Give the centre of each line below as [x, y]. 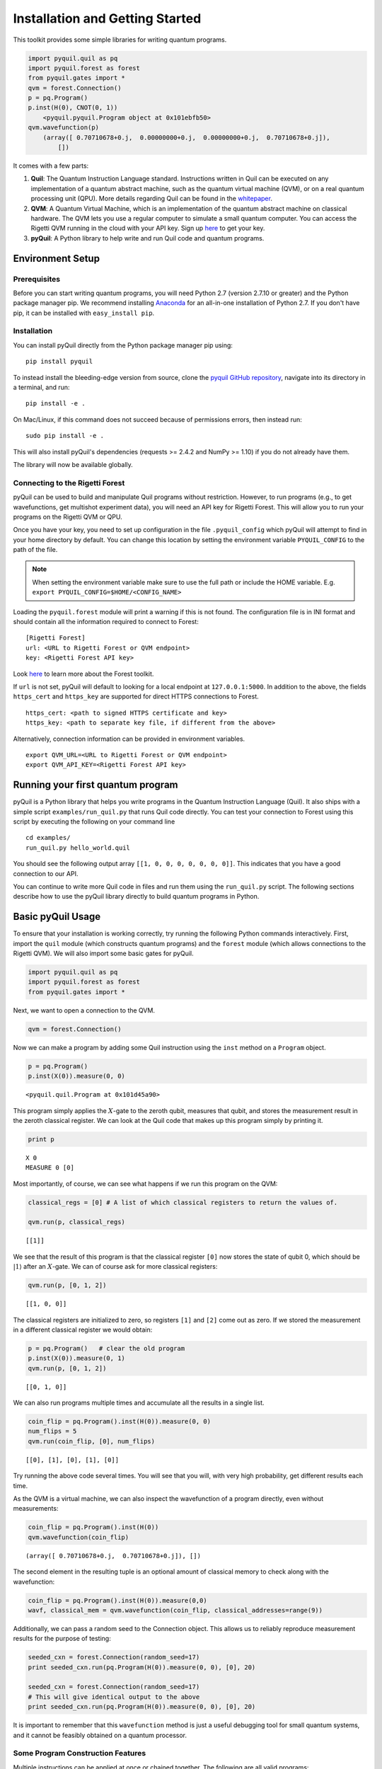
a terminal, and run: [41, 387]
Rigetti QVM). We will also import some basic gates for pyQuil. [103, 953]
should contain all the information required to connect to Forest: [106, 622]
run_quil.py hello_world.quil [78, 848]
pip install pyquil [59, 362]
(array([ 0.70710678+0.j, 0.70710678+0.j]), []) [114, 1556]
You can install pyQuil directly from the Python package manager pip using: [123, 345]
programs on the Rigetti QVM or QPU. [68, 517]
